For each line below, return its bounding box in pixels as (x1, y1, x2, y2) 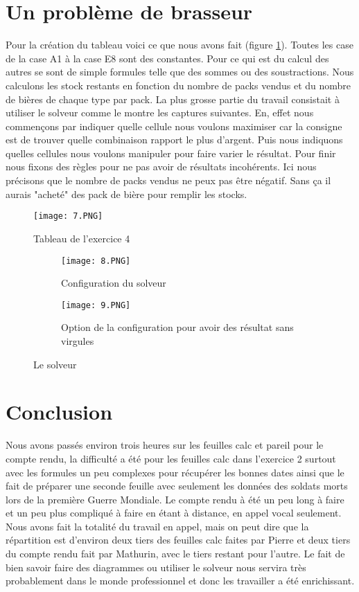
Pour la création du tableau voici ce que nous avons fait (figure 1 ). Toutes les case (6, 37, 353, 52)
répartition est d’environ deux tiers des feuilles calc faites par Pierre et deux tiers (6, 532, 351, 547)
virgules (61, 334, 94, 348)
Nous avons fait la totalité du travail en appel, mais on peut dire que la (6, 519, 309, 533)
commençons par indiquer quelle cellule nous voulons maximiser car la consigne (6, 118, 342, 133)
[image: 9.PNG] (61, 300, 131, 310)
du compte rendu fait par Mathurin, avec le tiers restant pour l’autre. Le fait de (6, 546, 345, 561)
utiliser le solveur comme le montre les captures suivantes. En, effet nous (6, 105, 314, 120)
